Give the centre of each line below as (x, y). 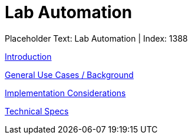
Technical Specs (37, 111)
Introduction (28, 56)
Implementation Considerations (65, 93)
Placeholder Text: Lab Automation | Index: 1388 (96, 38)
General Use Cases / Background (69, 74)
